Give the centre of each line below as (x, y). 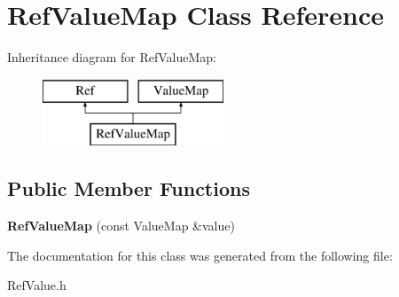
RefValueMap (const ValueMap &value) (121, 226)
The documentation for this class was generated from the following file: (200, 255)
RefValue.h (37, 285)
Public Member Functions (129, 188)
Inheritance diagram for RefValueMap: (112, 57)
